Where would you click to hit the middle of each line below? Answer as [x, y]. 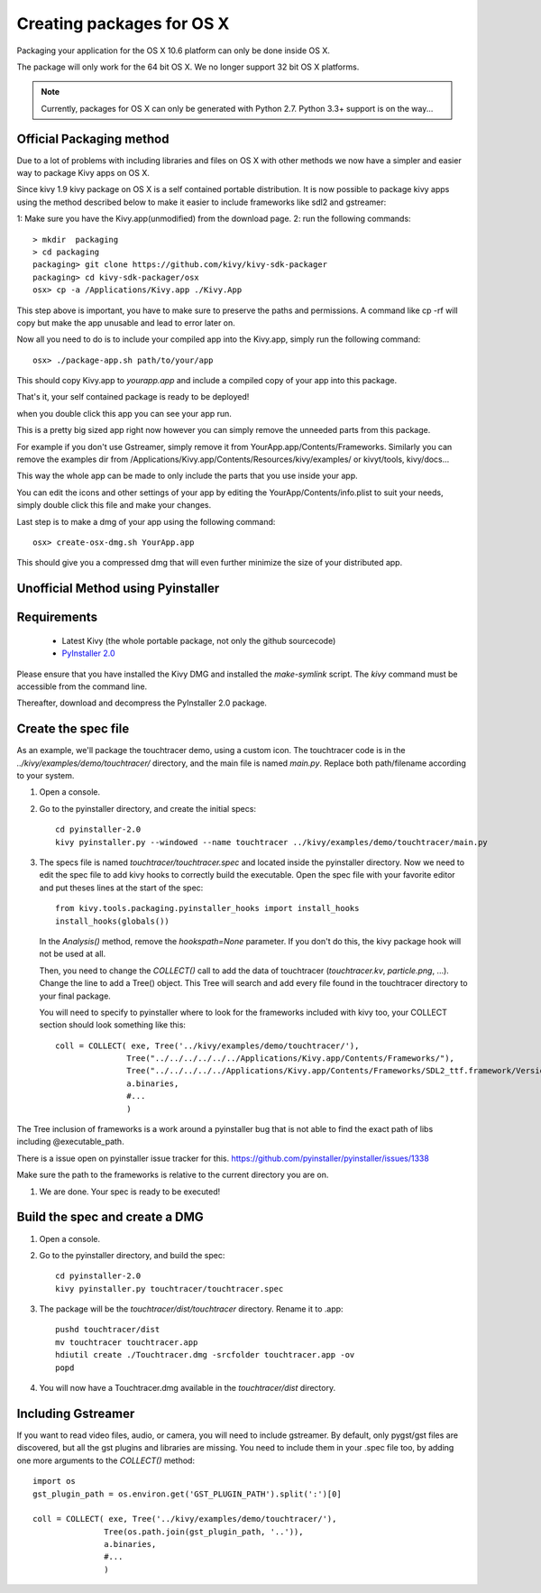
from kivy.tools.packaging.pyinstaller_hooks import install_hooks [207, 908]
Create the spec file [73, 729]
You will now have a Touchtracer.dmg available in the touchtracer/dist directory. [188, 1388]
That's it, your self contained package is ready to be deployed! [133, 397]
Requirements [57, 617]
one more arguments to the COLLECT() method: [106, 1460]
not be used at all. [73, 954]
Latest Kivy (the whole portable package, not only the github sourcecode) [199, 640]
